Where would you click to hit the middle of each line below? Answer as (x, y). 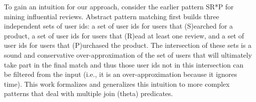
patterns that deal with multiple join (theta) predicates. (89, 93)
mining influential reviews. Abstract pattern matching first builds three (112, 16)
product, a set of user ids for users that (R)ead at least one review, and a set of (124, 35)
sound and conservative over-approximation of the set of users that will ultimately (128, 54)
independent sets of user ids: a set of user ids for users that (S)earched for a (119, 26)
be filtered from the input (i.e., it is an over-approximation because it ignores (121, 74)
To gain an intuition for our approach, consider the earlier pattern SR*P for (119, 6)
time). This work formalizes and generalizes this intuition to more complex (117, 84)
